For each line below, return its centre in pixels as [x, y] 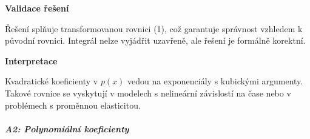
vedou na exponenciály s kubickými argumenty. [215, 81]
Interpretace [31, 60]
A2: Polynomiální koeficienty [67, 128]
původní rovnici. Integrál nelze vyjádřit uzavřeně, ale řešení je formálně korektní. [155, 40]
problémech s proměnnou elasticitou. [73, 105]
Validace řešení [37, 8]
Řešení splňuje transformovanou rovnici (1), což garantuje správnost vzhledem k [154, 28]
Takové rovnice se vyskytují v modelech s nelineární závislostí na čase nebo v [148, 93]
